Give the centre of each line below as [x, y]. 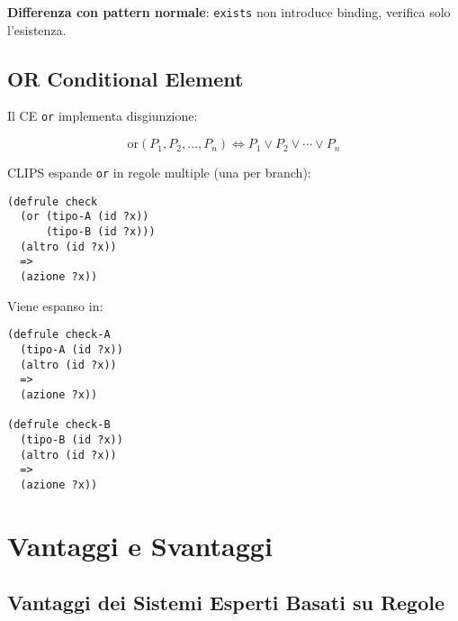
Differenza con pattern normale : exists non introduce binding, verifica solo [229, 12]
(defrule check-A [59, 335]
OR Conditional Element [126, 78]
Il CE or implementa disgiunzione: [103, 116]
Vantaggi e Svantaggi [140, 545]
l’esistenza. [37, 29]
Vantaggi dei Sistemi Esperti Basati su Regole [226, 603]
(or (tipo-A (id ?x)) [85, 217]
